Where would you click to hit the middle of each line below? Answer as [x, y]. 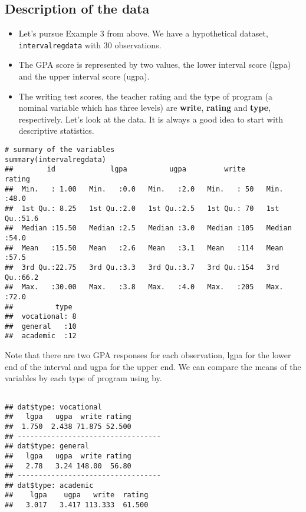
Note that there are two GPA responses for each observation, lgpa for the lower [148, 355]
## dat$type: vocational [53, 407]
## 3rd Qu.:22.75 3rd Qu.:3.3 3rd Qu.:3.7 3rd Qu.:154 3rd [142, 267]
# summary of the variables [60, 150]
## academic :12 [41, 336]
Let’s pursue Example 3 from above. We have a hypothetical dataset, [143, 33]
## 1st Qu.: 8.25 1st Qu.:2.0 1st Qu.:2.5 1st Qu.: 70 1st [142, 208]
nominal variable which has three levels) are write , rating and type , [145, 108]
